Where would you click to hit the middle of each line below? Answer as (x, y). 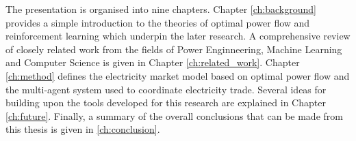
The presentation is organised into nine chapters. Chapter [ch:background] (161, 9)
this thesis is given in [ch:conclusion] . (83, 129)
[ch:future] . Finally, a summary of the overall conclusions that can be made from (174, 115)
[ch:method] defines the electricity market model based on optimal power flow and (178, 75)
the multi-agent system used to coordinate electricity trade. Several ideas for (166, 89)
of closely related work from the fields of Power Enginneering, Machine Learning (174, 49)
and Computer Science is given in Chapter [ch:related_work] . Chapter (153, 62)
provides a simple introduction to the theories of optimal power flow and (158, 22)
